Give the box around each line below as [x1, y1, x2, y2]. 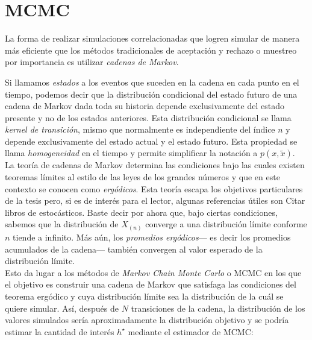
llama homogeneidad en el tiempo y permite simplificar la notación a [5, 146, 258, 159]
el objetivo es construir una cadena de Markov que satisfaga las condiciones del [5, 278, 296, 291]
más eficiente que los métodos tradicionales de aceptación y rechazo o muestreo [5, 43, 297, 56]
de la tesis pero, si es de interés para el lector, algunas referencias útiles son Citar [5, 194, 305, 207]
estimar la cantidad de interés [5, 325, 114, 338]
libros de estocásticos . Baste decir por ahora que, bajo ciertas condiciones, [5, 206, 278, 218]
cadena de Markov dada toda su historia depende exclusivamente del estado [5, 99, 284, 112]
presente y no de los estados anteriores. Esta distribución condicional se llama [5, 111, 292, 124]
